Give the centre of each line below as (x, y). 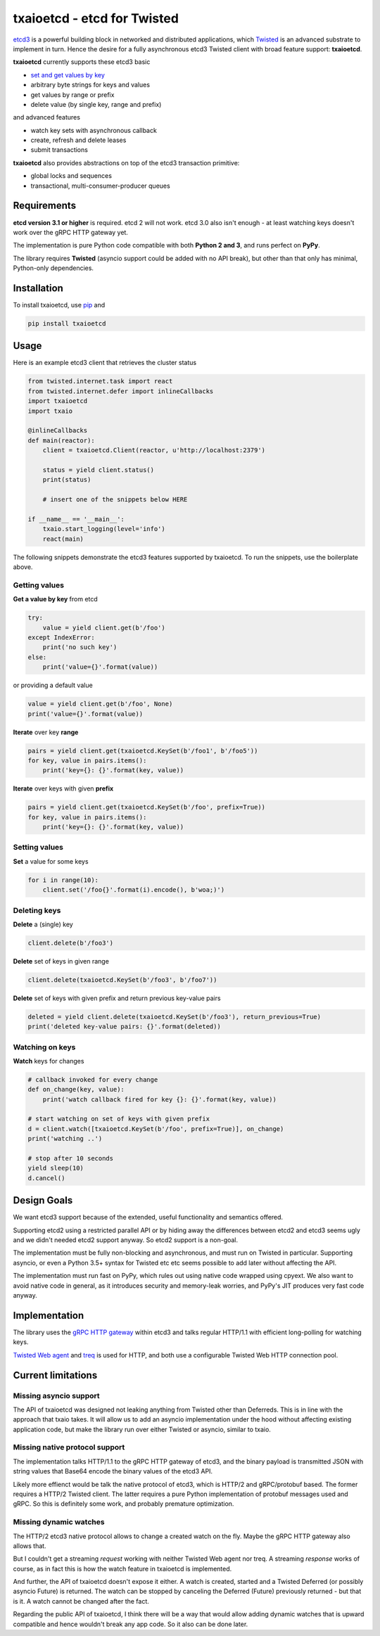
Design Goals (43, 1200)
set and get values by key (68, 75)
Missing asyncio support (56, 1395)
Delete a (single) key (43, 924)
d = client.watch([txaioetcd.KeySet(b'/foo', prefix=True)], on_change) (156, 1129)
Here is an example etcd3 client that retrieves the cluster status (105, 363)
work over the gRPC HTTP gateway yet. (70, 232)
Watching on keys (44, 1047)
